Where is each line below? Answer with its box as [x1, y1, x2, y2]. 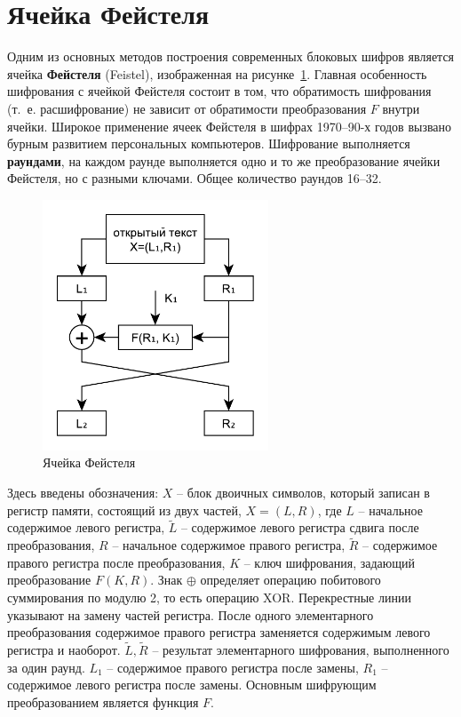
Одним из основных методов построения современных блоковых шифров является [7, 47, 455, 66]
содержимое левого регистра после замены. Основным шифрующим [7, 675, 377, 694]
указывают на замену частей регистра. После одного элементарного [7, 605, 374, 624]
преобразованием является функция [7, 692, 199, 711]
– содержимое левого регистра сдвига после [180, 518, 419, 537]
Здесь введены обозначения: [7, 483, 159, 501]
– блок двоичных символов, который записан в [176, 483, 430, 501]
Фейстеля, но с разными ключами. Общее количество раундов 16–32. [7, 169, 382, 187]
